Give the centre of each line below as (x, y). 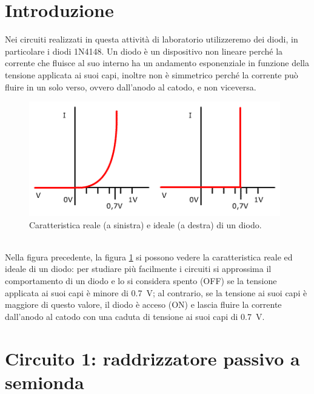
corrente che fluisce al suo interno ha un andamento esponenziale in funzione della (157, 63)
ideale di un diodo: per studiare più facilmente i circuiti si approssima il (138, 269)
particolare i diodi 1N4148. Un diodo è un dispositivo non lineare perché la (144, 51)
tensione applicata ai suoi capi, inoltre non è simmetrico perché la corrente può (152, 74)
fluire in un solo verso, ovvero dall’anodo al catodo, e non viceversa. (131, 87)
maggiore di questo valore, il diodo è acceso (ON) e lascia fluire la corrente (143, 304)
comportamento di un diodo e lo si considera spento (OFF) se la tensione (141, 281)
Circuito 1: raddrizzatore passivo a (152, 358)
